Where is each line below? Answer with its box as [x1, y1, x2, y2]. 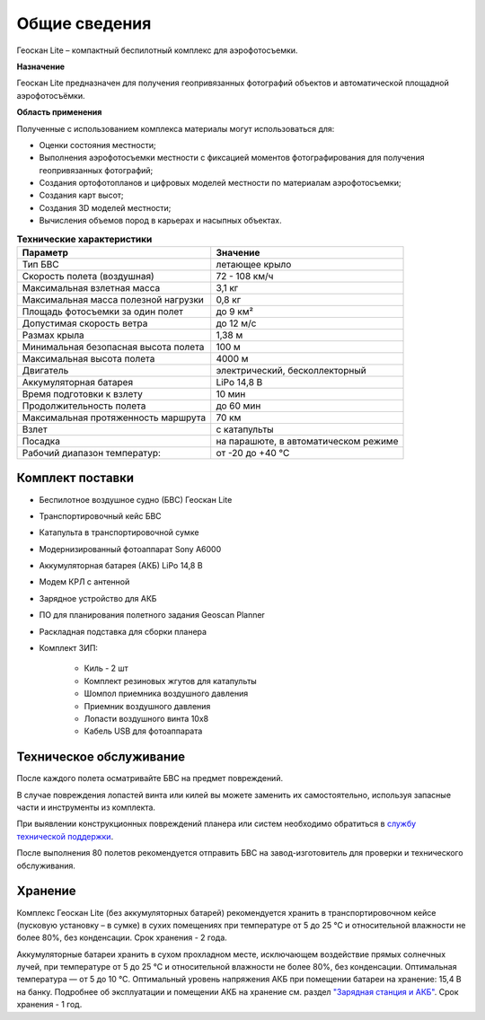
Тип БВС [22, 259, 60, 270]
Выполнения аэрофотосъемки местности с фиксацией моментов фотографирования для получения [39, 153, 425, 163]
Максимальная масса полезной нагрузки [22, 294, 204, 305]
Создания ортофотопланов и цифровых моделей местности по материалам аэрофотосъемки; [39, 178, 401, 189]
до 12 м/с [216, 317, 257, 330]
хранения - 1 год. [16, 999, 83, 1010]
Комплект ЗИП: [39, 643, 99, 654]
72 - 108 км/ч [216, 270, 274, 282]
